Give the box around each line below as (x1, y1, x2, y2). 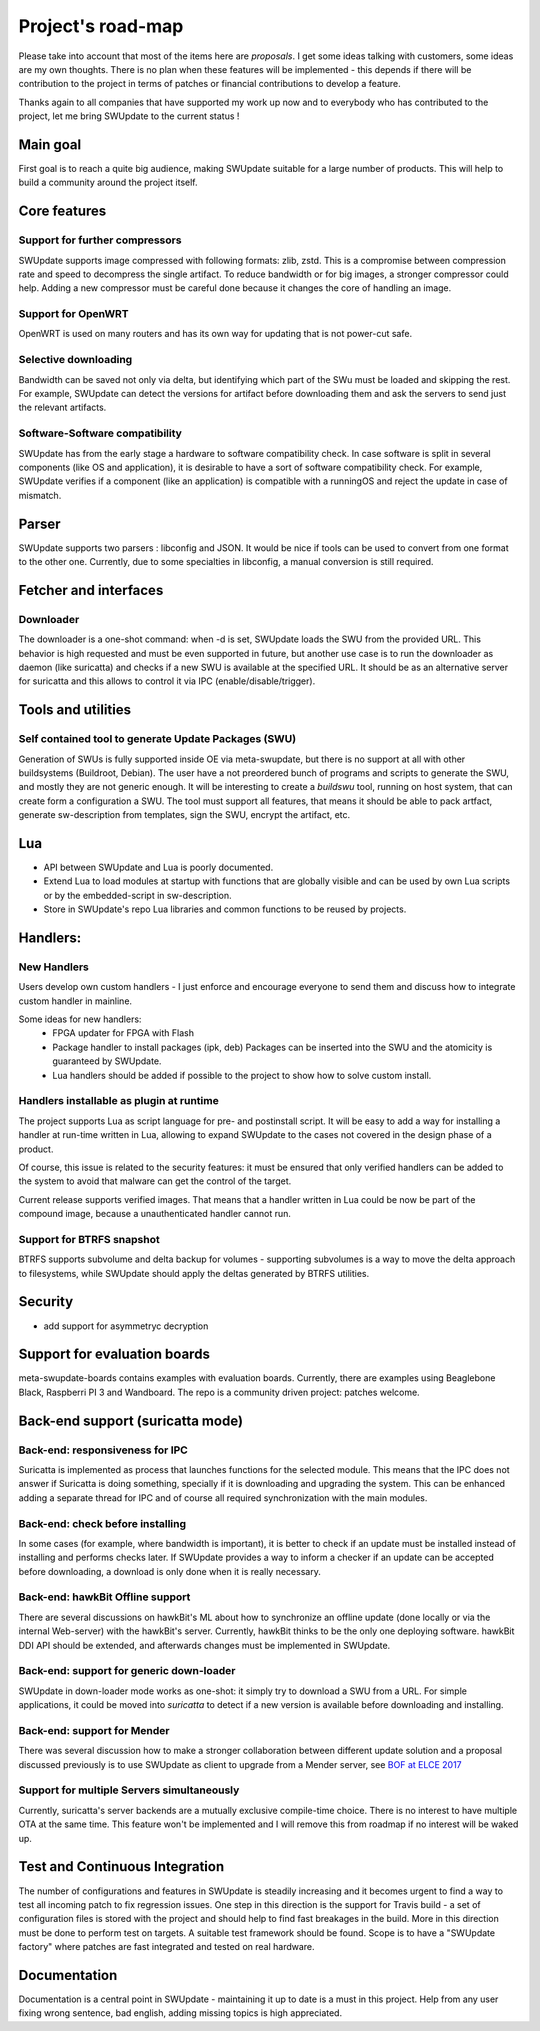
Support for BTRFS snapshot (18, 1232, 160, 1246)
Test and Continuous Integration (18, 1858, 225, 1875)
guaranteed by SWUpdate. (52, 1055, 162, 1067)
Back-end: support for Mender (18, 1723, 170, 1737)
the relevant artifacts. (18, 401, 107, 414)
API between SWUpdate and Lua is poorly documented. (43, 861, 274, 873)
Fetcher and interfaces (18, 581, 164, 599)
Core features (18, 203, 107, 220)
